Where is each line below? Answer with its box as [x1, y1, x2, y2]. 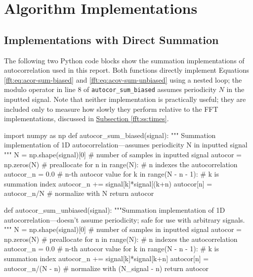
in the [226, 84, 245, 94]
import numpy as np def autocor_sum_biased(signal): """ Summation [4, 130, 216, 140]
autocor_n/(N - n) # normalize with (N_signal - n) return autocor [4, 263, 209, 273]
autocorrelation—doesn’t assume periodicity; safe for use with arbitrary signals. [4, 214, 245, 225]
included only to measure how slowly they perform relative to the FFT [4, 103, 218, 114]
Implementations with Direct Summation [4, 32, 219, 47]
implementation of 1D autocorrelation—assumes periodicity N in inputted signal [4, 139, 248, 150]
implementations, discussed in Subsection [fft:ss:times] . [4, 113, 169, 124]
